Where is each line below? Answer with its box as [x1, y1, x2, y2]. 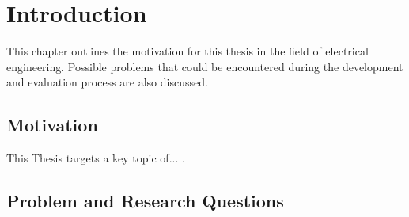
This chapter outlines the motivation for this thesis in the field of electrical [6, 43, 369, 59]
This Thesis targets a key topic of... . [6, 150, 185, 166]
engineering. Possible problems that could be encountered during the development [6, 58, 403, 74]
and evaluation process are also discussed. [6, 74, 208, 90]
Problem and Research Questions [6, 188, 284, 213]
